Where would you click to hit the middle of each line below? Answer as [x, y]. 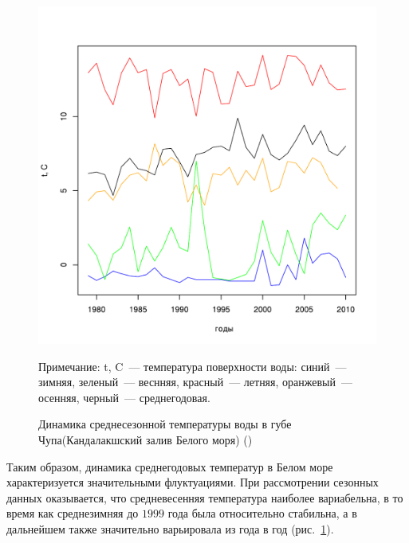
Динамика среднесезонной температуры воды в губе [165, 424]
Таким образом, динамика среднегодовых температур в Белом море [170, 466]
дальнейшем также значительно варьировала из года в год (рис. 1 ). [170, 528]
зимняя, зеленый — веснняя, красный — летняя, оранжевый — [195, 382]
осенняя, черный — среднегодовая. [124, 397]
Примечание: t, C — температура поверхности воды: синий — [193, 366]
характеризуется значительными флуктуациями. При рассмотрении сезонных [193, 482]
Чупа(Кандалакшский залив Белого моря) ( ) [146, 439]
